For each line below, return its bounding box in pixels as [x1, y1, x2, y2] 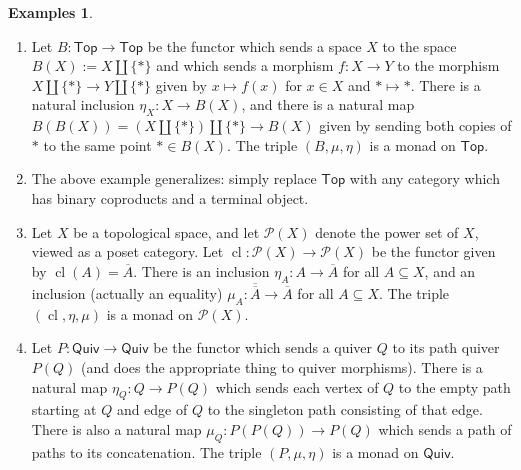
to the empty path [398, 376, 511, 397]
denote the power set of [315, 221, 459, 242]
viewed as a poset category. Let [31, 241, 224, 262]
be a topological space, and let [73, 221, 260, 242]
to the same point [43, 134, 152, 155]
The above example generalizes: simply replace [31, 168, 317, 189]
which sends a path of [378, 418, 512, 439]
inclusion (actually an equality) [31, 282, 223, 303]
